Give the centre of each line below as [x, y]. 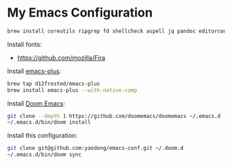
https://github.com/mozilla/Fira [61, 57]
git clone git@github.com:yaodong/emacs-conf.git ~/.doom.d [96, 148]
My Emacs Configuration [80, 13]
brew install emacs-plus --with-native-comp [72, 90]
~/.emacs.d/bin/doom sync [44, 155]
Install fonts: [25, 44]
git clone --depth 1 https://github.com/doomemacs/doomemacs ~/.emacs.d [114, 116]
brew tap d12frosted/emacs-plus [54, 84]
